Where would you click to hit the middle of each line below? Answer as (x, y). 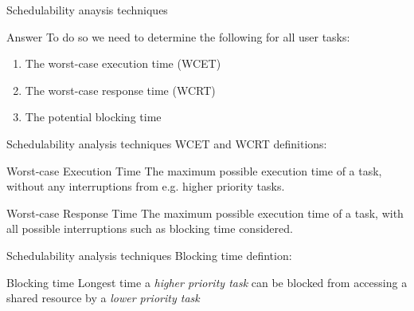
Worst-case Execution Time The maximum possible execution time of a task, (194, 170)
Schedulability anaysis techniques (87, 10)
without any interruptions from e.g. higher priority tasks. (146, 186)
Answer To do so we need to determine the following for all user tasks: (178, 36)
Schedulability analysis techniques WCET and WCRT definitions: (167, 143)
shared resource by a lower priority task (103, 298)
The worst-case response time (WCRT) (120, 90)
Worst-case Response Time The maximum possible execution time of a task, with (205, 213)
